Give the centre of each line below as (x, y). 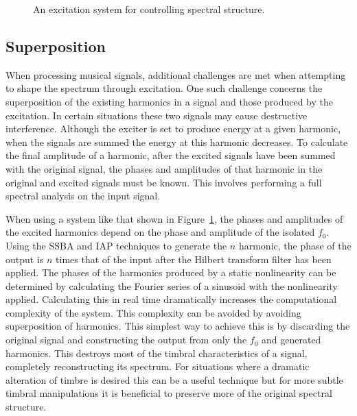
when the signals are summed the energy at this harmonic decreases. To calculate (177, 142)
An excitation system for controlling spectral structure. (149, 9)
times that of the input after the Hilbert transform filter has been (194, 259)
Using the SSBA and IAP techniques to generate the (116, 245)
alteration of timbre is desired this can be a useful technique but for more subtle (174, 379)
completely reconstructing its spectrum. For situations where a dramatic (158, 366)
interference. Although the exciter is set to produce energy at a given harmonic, (173, 129)
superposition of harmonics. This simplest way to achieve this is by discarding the (178, 326)
